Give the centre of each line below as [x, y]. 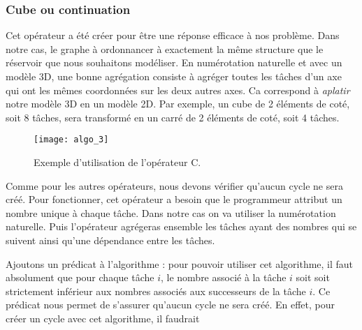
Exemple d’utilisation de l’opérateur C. [117, 162]
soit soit [313, 277]
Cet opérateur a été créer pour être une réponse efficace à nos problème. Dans [173, 35]
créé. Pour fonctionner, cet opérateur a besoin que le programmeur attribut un [174, 199]
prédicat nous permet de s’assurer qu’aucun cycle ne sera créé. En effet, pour [170, 305]
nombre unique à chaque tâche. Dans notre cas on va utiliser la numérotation [171, 212]
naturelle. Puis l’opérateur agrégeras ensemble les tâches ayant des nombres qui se [181, 226]
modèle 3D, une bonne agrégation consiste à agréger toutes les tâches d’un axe [174, 76]
